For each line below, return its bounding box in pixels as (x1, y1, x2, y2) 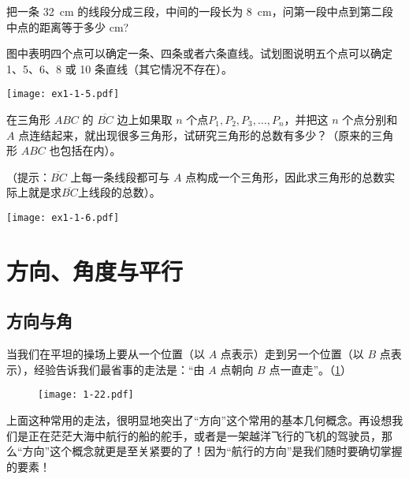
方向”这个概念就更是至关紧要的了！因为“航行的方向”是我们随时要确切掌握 (22, 443, 403, 459)
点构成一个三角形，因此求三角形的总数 (185, 168, 385, 185)
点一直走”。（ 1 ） (269, 361, 352, 377)
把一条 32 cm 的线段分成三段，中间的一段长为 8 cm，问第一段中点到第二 (6, 3, 382, 19)
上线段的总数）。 (77, 184, 161, 200)
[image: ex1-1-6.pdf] (6, 212, 120, 223)
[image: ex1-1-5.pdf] (6, 88, 120, 100)
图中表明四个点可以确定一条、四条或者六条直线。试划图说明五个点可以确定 (6, 45, 392, 62)
